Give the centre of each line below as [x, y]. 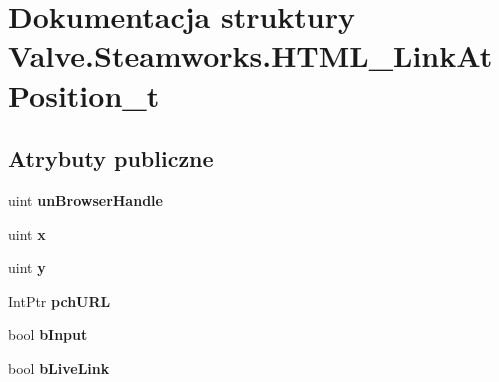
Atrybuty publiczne [111, 158]
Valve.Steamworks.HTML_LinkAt [250, 55]
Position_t [84, 94]
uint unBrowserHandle [85, 199]
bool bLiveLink [59, 367]
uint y [27, 267]
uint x [27, 233]
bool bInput [48, 334]
